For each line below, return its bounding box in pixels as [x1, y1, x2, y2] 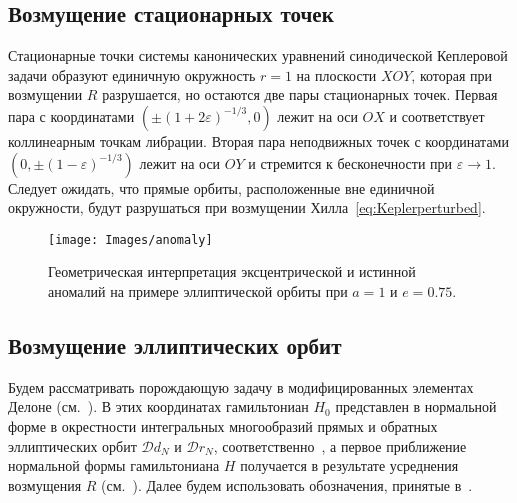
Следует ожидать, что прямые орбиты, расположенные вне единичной [8, 177, 435, 198]
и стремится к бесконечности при [248, 152, 453, 173]
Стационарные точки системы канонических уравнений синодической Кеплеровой [8, 45, 508, 66]
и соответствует [389, 105, 485, 126]
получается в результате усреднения [240, 455, 459, 476]
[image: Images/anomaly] [48, 232, 213, 247]
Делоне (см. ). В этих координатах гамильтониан [8, 396, 309, 417]
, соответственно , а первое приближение [213, 435, 467, 456]
